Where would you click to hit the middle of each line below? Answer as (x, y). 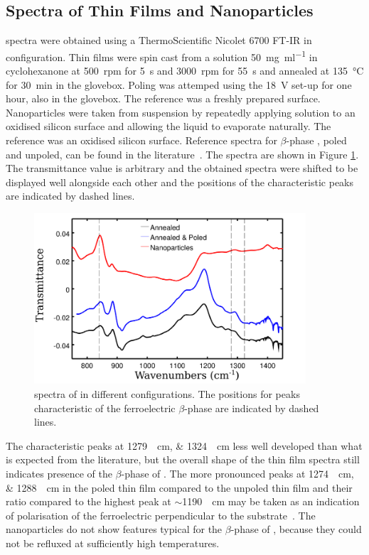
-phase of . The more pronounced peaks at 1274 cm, (237, 473)
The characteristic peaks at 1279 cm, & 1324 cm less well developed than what (184, 445)
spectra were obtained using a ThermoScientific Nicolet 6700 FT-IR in (159, 40)
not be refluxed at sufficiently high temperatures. (113, 543)
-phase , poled (316, 140)
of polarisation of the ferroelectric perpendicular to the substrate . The (161, 515)
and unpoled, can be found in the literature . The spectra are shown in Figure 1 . (182, 154)
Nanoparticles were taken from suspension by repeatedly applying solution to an (181, 112)
